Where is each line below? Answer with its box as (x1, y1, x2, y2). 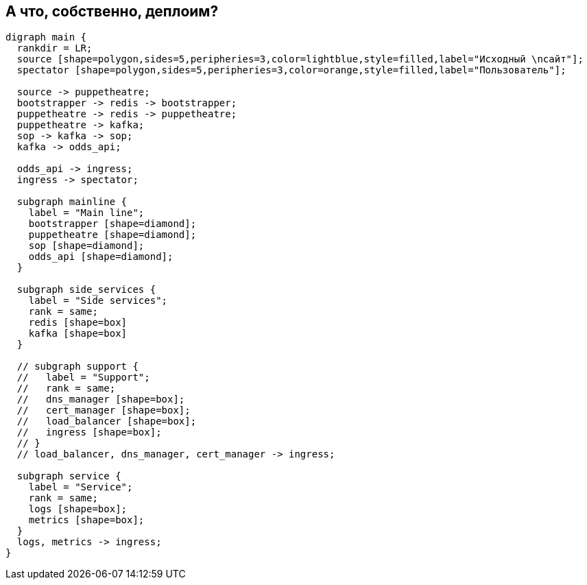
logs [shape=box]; (28, 503, 128, 515)
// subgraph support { (16, 361, 139, 372)
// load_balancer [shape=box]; (16, 416, 197, 427)
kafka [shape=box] (28, 328, 128, 339)
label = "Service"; (28, 481, 133, 493)
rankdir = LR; (16, 43, 93, 54)
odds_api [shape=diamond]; (28, 251, 173, 263)
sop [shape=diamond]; (28, 240, 145, 252)
